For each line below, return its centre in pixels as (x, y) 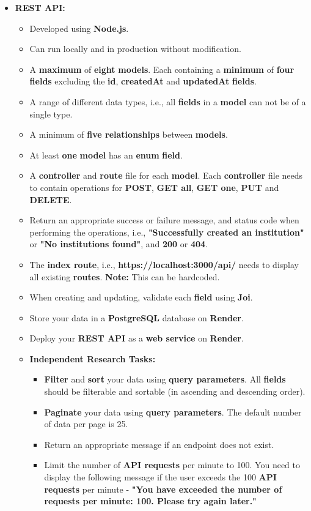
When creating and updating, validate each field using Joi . (141, 297)
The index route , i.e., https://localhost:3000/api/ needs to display (164, 264)
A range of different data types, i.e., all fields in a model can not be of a (168, 101)
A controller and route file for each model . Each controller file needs (166, 175)
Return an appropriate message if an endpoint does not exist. (159, 444)
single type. (51, 114)
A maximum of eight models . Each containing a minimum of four (162, 69)
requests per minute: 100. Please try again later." (150, 501)
